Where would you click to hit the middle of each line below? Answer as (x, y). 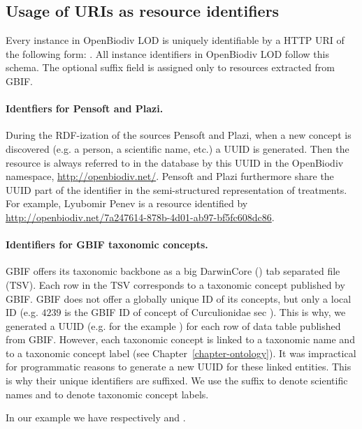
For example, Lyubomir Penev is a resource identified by (127, 203)
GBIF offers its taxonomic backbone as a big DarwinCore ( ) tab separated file (173, 271)
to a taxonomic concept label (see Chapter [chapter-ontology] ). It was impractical (181, 353)
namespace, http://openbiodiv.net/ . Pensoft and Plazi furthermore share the (170, 176)
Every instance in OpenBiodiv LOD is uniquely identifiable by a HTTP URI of (175, 40)
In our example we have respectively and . (96, 417)
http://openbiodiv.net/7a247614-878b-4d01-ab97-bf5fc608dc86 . (140, 217)
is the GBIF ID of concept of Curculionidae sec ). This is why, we (205, 312)
